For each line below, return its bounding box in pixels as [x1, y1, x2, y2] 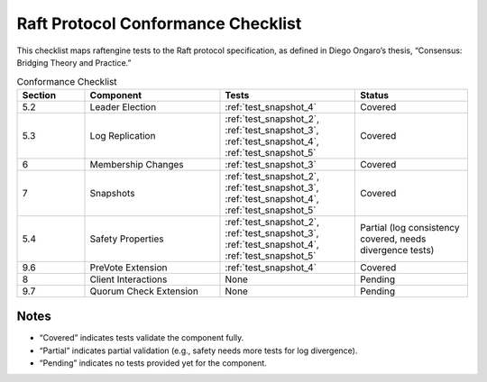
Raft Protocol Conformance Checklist [16, 14, 302, 33]
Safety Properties [89, 232, 164, 245]
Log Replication [89, 129, 156, 141]
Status [359, 88, 390, 101]
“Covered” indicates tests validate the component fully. [39, 332, 244, 343]
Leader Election [89, 100, 157, 113]
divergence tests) [359, 243, 435, 256]
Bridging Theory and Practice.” [16, 57, 132, 68]
